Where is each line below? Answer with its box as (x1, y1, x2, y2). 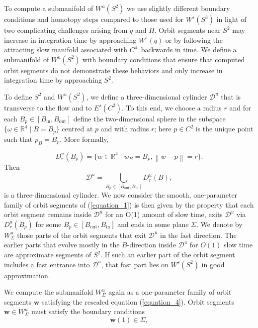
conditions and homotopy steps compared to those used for (4, 14, 183, 24)
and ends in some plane (117, 219, 189, 229)
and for (229, 102, 252, 112)
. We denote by (196, 219, 243, 229)
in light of (216, 14, 247, 24)
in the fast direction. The (160, 229, 237, 240)
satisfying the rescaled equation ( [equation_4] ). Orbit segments (41, 296, 234, 307)
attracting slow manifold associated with (4, 44, 127, 55)
